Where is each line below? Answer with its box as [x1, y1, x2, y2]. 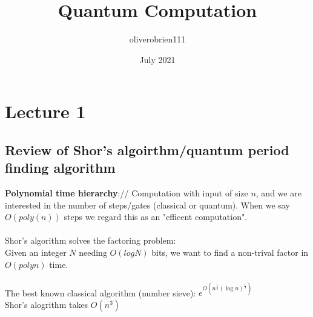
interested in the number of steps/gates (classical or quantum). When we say [5, 198, 290, 211]
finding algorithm [5, 158, 116, 177]
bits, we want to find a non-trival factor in [151, 246, 309, 259]
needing [79, 246, 107, 259]
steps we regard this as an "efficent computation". [64, 210, 248, 223]
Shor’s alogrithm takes [5, 298, 88, 310]
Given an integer [5, 246, 67, 259]
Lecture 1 [5, 99, 86, 124]
